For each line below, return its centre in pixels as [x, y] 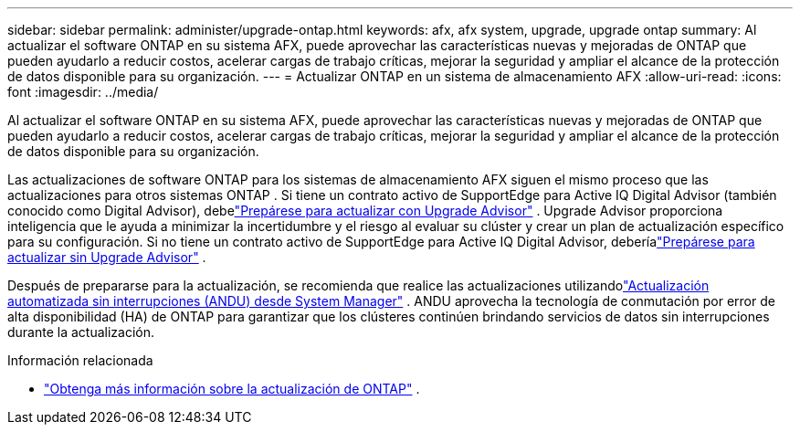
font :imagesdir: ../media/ [83, 92]
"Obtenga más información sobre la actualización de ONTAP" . [232, 389]
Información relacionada [80, 360]
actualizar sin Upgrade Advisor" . [107, 257]
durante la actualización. [81, 332]
